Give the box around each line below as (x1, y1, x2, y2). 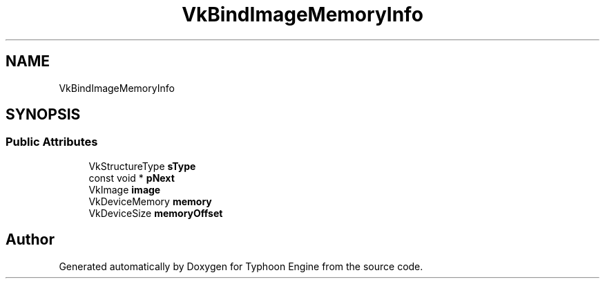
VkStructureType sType (88, 160, 196, 172)
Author (6, 231, 55, 249)
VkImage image (88, 183, 161, 196)
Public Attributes (6, 135, 98, 149)
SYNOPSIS (6, 106, 81, 124)
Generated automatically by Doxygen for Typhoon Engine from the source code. (59, 260, 423, 272)
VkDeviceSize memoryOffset (88, 207, 223, 219)
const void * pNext (88, 171, 175, 184)
